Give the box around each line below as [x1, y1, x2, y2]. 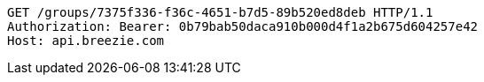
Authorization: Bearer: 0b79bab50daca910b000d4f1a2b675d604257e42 [7, 19, 479, 34]
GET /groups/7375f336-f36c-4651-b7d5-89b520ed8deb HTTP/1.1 [7, 5, 433, 19]
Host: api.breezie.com [7, 34, 165, 48]
